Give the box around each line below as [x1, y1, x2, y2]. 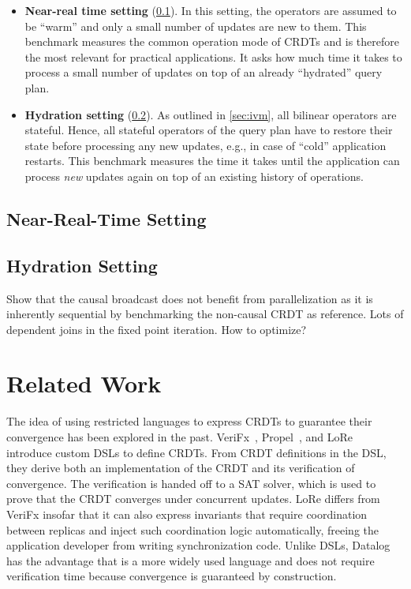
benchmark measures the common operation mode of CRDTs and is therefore [24, 33, 399, 50]
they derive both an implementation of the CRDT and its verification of [6, 460, 355, 476]
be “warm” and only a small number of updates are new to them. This [24, 17, 367, 34]
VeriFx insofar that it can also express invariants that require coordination [6, 505, 368, 522]
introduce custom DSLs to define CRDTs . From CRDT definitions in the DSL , [6, 444, 387, 460]
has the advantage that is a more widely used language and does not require [6, 552, 375, 568]
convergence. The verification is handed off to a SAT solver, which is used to [6, 475, 376, 491]
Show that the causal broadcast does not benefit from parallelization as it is [6, 290, 373, 306]
